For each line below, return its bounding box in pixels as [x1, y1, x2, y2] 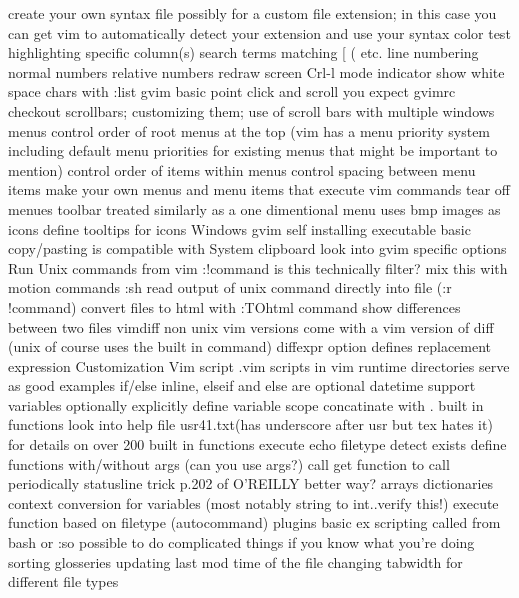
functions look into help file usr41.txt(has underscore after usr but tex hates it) [8, 414, 493, 435]
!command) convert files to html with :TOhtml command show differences [8, 296, 461, 317]
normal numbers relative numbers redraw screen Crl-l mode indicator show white [8, 61, 505, 82]
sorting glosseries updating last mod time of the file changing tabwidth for [8, 551, 463, 572]
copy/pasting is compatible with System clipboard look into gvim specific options [8, 238, 507, 259]
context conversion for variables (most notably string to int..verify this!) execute [8, 492, 499, 513]
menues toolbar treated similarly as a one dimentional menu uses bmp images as [8, 198, 501, 219]
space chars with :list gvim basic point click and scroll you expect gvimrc [8, 81, 456, 102]
